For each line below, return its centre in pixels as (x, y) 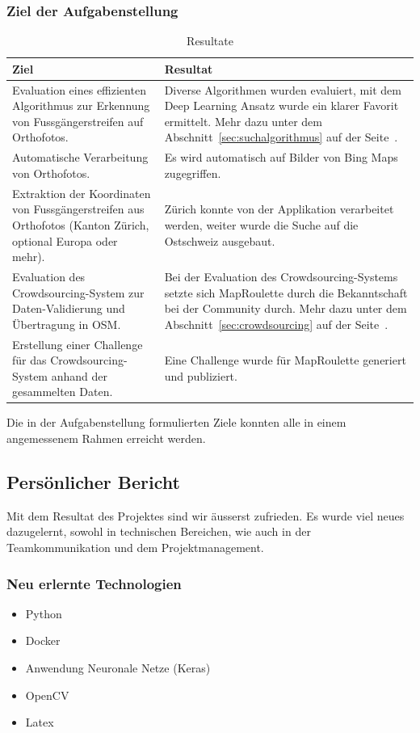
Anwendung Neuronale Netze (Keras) (118, 668)
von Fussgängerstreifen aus (78, 209)
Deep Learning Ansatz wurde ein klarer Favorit (281, 105)
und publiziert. (201, 375)
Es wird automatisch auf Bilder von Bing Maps (281, 157)
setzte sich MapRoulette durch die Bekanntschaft (286, 292)
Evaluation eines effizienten (79, 89)
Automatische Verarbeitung (80, 157)
